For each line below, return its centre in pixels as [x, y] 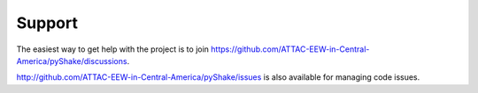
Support [47, 23]
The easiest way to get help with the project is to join [113, 49]
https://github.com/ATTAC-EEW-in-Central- [290, 49]
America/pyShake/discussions [72, 61]
